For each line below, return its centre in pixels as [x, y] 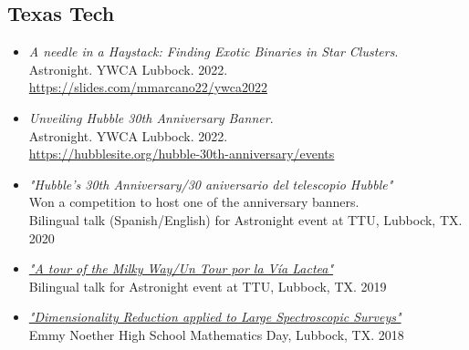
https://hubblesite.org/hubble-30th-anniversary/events [182, 154]
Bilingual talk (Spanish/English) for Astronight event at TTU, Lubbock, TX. [245, 219]
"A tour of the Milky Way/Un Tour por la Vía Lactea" [181, 268]
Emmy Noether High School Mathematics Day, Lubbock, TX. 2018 [216, 334]
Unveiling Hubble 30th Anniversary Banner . [151, 117]
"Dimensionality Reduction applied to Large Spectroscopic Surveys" [215, 317]
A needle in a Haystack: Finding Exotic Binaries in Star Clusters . [214, 51]
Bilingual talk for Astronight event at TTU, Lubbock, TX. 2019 [208, 286]
